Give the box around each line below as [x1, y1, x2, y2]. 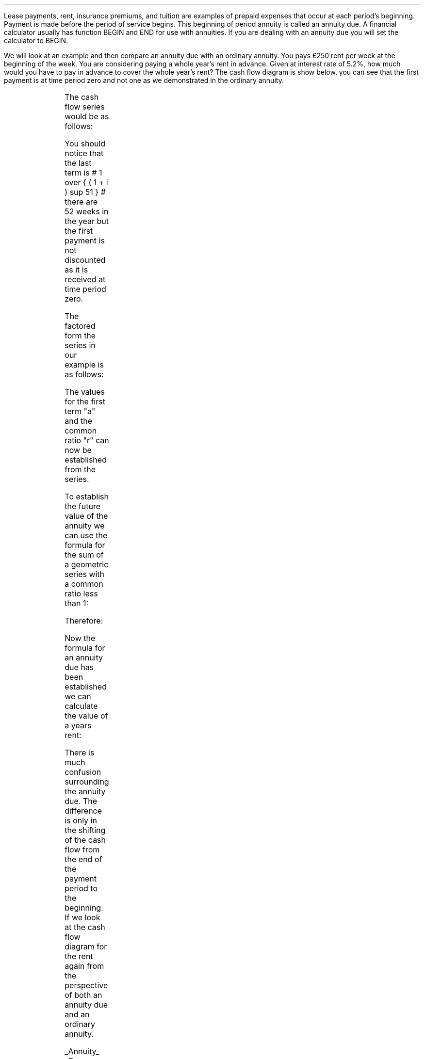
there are [65, 197, 98, 207]
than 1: [65, 598, 89, 608]
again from [65, 961, 104, 971]
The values [65, 387, 105, 397]
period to [65, 883, 98, 893]
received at [65, 274, 106, 284]
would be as [65, 112, 109, 121]
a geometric [65, 560, 109, 569]
